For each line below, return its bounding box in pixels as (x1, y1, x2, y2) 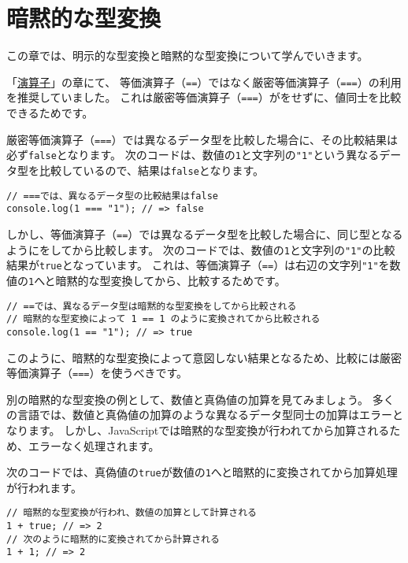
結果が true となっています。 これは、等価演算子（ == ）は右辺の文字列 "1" (6, 257, 379, 273)
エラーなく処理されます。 (28, 437, 160, 454)
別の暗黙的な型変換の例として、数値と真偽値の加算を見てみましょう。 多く (6, 391, 395, 407)
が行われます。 (6, 479, 82, 495)
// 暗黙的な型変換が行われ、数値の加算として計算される (6, 507, 257, 519)
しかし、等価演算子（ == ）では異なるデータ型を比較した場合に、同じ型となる (6, 225, 403, 242)
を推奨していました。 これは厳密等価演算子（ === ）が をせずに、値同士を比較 (6, 89, 402, 106)
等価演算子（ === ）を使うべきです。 (6, 365, 188, 381)
